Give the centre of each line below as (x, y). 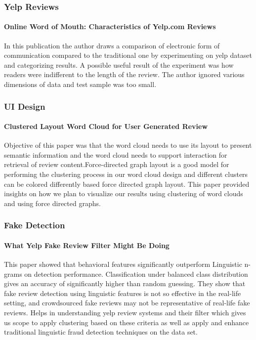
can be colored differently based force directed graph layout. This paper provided (127, 184)
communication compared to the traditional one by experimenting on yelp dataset (128, 55)
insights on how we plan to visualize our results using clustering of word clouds (124, 193)
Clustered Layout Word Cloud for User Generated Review (106, 126)
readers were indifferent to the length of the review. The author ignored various (124, 74)
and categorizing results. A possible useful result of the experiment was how (119, 64)
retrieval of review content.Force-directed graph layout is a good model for (117, 164)
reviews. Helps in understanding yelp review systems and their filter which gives (125, 313)
